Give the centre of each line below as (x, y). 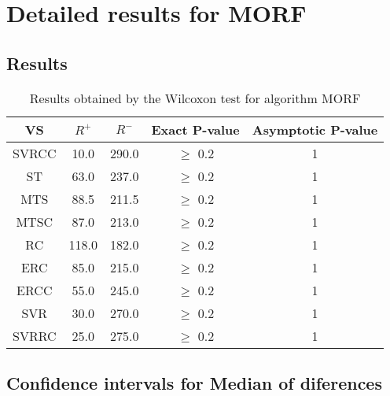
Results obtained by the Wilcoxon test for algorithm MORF (195, 98)
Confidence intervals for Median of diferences (194, 382)
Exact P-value (195, 129)
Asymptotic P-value (315, 129)
